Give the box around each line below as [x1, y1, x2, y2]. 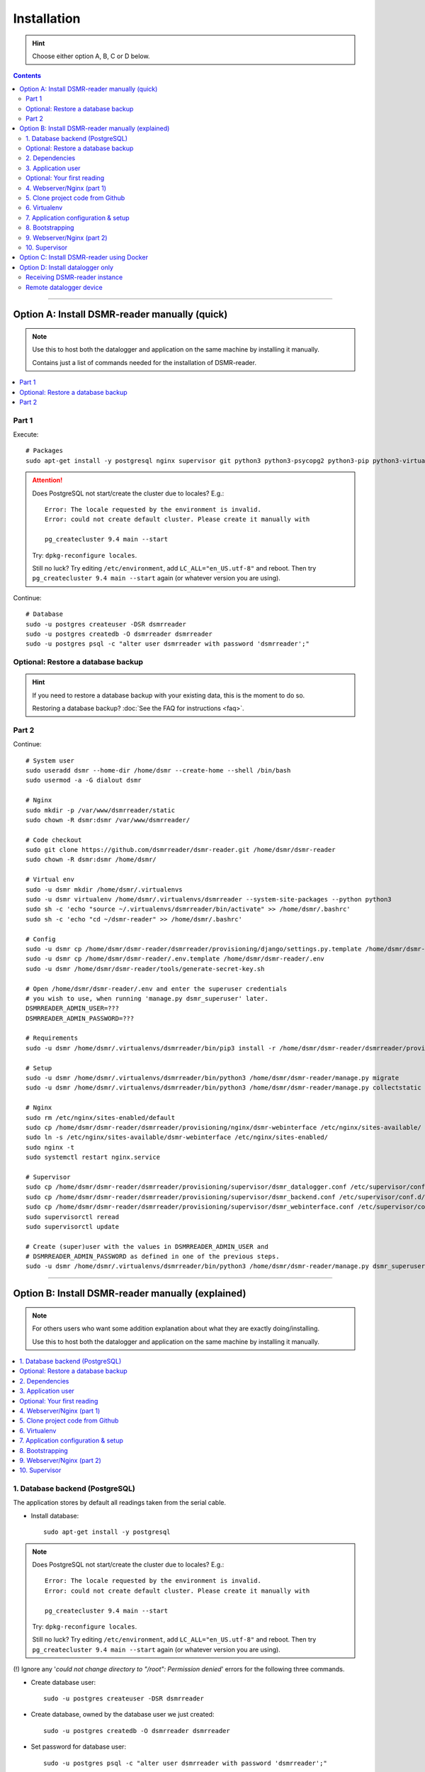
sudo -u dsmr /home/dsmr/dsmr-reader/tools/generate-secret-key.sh [25, 965, 265, 972]
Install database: [30, 1511, 79, 1520]
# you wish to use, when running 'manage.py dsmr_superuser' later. [25, 994, 268, 1002]
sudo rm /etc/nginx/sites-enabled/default [25, 1114, 176, 1121]
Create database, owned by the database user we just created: [30, 1710, 215, 1719]
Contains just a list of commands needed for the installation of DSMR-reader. [32, 358, 256, 366]
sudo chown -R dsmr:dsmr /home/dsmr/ [25, 856, 157, 864]
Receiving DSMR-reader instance [25, 273, 123, 281]
